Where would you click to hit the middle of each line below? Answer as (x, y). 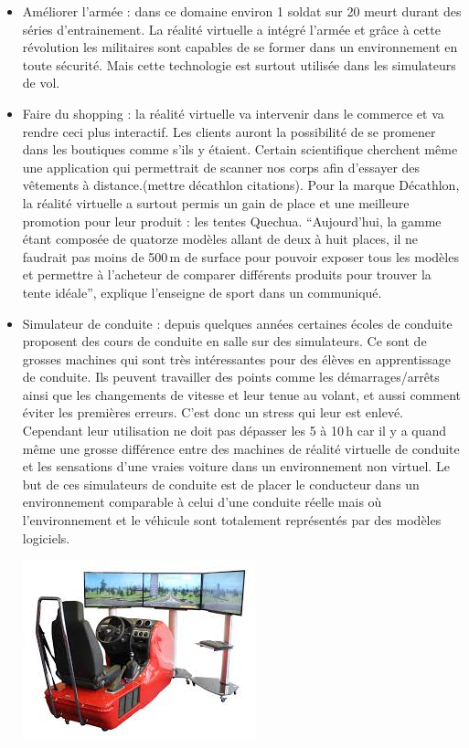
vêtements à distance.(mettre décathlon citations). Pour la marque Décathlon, (241, 185)
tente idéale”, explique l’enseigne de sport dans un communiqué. (202, 292)
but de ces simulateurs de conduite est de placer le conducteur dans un (221, 484)
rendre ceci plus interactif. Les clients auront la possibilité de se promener (229, 131)
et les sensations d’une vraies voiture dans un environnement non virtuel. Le (236, 466)
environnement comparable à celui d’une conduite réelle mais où (202, 502)
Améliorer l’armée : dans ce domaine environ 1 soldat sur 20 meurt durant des (242, 11)
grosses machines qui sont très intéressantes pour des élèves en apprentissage (236, 358)
